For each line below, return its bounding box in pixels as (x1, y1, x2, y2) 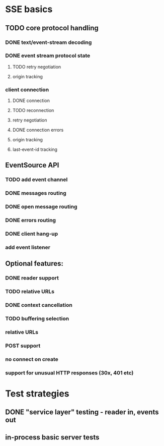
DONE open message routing (5, 203, 77, 210)
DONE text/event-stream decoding (5, 39, 92, 46)
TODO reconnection (12, 107, 54, 114)
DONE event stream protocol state (5, 52, 91, 59)
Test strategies (5, 387, 69, 399)
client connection (5, 86, 49, 93)
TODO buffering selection (5, 315, 69, 322)
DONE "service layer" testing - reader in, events (5, 408, 159, 417)
